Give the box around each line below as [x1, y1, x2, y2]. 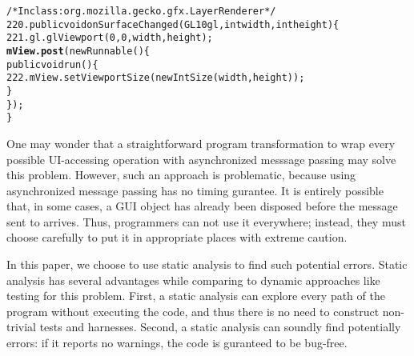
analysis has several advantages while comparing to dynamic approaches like [6, 271, 380, 288]
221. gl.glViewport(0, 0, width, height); [6, 32, 213, 44]
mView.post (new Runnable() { [6, 45, 150, 57]
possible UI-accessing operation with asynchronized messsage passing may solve [6, 150, 396, 167]
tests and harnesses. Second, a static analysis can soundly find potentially [39, 318, 401, 335]
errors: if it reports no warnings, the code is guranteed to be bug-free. [6, 334, 348, 351]
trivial [6, 318, 37, 335]
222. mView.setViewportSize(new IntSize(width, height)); [6, 72, 305, 84]
